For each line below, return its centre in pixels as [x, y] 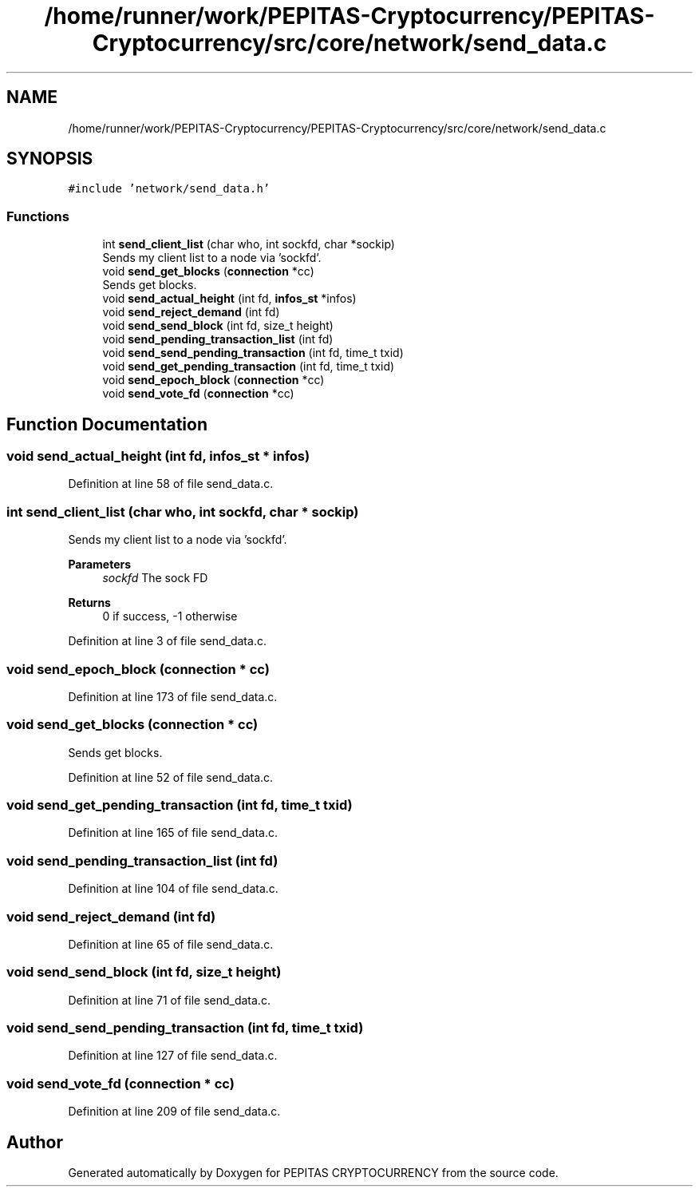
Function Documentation [107, 424]
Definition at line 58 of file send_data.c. [171, 484]
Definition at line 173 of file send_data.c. [173, 696]
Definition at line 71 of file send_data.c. [169, 1000]
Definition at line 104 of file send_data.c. [173, 889]
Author [35, 1142]
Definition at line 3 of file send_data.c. [167, 641]
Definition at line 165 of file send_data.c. [173, 833]
